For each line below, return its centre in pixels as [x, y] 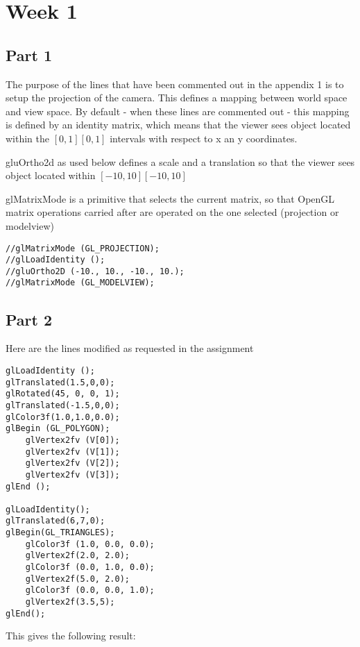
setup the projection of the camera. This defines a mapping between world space [177, 98]
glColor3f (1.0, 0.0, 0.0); [90, 544]
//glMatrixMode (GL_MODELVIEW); [80, 283]
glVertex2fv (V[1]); [72, 452]
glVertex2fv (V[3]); [72, 474]
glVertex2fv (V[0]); [72, 440]
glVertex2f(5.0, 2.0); [77, 579]
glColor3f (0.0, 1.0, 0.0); [90, 568]
